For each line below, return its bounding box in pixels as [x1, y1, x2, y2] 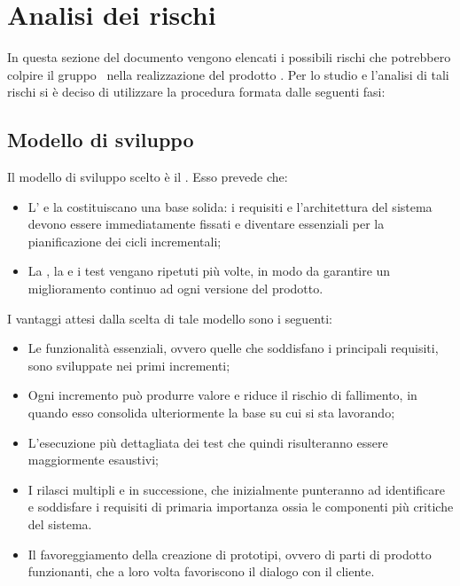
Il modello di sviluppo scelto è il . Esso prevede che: [7, 168, 288, 186]
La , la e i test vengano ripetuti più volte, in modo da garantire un [27, 262, 391, 280]
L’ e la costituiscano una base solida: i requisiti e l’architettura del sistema [27, 197, 433, 215]
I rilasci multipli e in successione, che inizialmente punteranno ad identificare [27, 480, 445, 498]
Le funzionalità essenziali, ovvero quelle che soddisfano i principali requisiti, [27, 339, 439, 357]
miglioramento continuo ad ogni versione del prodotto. [27, 279, 324, 298]
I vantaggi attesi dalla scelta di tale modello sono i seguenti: [7, 309, 332, 327]
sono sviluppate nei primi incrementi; [27, 356, 230, 374]
